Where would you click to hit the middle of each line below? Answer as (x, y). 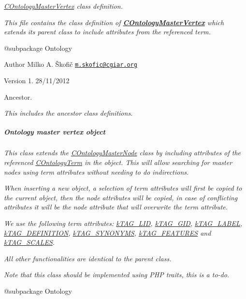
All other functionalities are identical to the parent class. (88, 258)
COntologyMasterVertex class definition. (63, 6)
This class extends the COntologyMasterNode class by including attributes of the (123, 153)
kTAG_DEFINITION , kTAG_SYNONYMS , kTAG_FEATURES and (108, 232)
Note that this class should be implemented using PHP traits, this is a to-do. (117, 275)
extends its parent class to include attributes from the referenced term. (108, 32)
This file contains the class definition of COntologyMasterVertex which (114, 22)
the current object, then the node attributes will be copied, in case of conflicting (121, 197)
